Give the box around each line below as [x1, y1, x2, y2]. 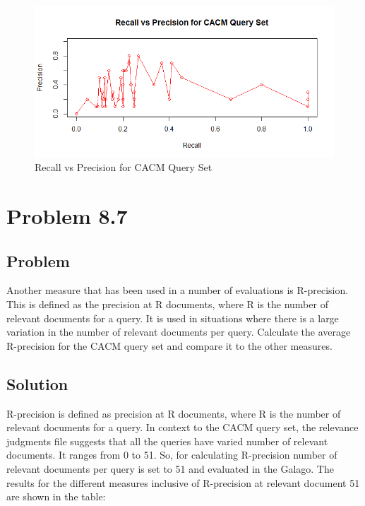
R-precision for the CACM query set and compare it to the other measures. [6, 338, 333, 353]
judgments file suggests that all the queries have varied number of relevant [6, 433, 328, 448]
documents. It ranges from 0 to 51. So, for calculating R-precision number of [6, 447, 337, 462]
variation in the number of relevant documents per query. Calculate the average [6, 324, 351, 339]
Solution [6, 372, 68, 394]
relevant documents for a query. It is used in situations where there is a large [6, 310, 339, 325]
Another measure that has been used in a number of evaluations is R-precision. [6, 283, 349, 298]
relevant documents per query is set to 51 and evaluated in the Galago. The [6, 461, 334, 476]
